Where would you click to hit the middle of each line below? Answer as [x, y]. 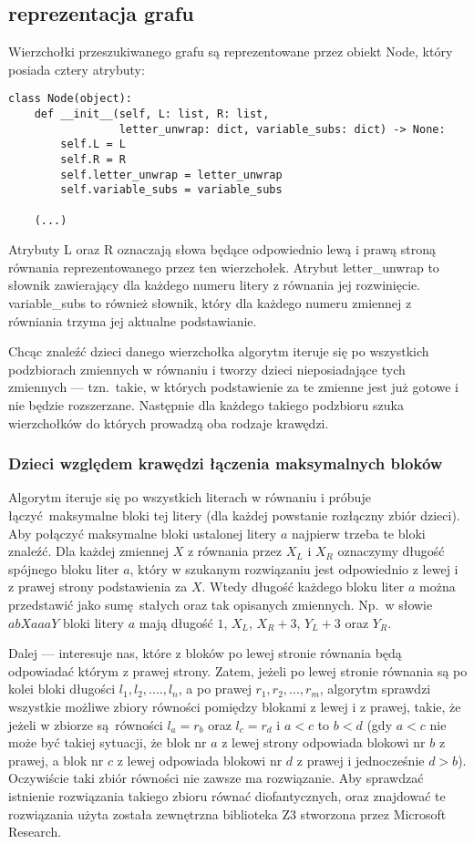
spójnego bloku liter [64, 568]
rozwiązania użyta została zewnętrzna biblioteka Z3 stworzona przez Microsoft [227, 813]
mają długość [176, 622]
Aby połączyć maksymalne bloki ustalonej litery [143, 533]
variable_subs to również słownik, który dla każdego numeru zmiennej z [210, 303]
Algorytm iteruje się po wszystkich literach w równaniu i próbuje [190, 497]
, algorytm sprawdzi [375, 689]
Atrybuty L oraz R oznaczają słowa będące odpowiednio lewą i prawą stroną [222, 249]
